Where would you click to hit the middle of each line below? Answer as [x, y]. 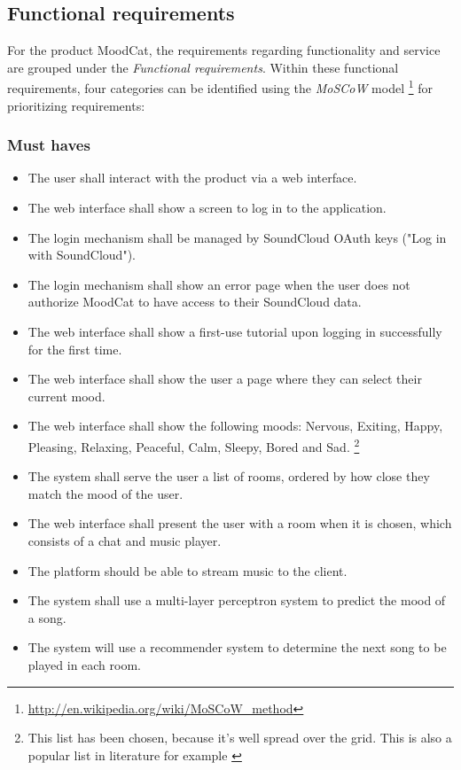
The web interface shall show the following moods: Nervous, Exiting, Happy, [235, 426]
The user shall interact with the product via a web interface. [192, 178]
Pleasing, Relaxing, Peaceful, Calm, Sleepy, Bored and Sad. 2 [194, 445]
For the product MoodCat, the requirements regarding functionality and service [224, 50]
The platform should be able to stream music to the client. [188, 570]
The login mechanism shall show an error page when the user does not [219, 284]
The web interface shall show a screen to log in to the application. [207, 208]
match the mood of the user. [105, 493]
